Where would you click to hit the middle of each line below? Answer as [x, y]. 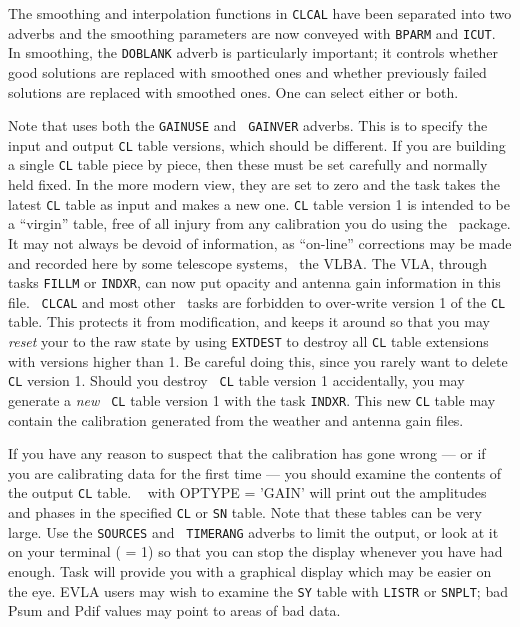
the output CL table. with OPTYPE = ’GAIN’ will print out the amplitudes [247, 492]
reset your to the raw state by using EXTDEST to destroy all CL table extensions [248, 341]
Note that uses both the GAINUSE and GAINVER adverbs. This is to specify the [248, 125]
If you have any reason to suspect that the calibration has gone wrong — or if [247, 453]
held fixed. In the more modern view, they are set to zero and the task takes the [254, 184]
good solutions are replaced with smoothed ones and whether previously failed [247, 71]
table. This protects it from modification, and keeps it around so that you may [249, 321]
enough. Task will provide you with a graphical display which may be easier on [250, 570]
